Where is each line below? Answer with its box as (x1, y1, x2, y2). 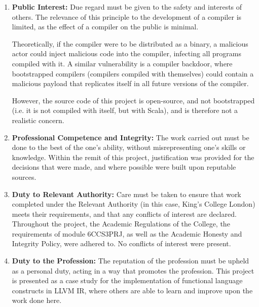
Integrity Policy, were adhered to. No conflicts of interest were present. (12, 238, 231, 249)
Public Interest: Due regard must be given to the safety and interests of (12, 2, 242, 12)
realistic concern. (12, 114, 64, 125)
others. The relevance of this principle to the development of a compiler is (12, 11, 242, 22)
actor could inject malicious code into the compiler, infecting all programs (12, 48, 241, 59)
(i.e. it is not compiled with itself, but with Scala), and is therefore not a (12, 105, 238, 116)
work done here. (12, 295, 62, 305)
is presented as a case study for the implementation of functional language (12, 275, 243, 286)
